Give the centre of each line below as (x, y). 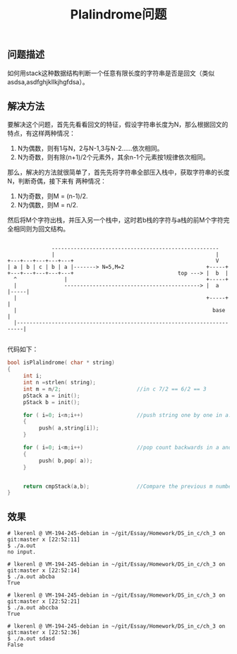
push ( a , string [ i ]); (69, 428)
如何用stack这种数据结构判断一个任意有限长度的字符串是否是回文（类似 (111, 73)
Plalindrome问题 (119, 15)
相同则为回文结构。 (41, 229)
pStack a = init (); (51, 396)
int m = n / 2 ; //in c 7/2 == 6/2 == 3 (115, 389)
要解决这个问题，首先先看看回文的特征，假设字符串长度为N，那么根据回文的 (118, 125)
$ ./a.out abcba (31, 577)
